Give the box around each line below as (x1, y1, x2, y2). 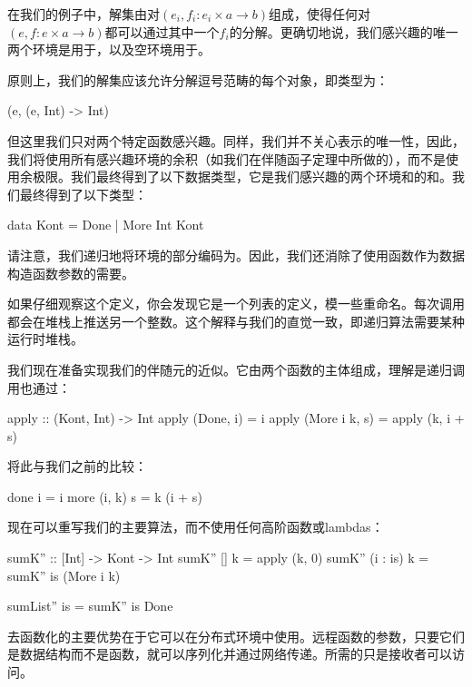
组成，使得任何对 (269, 5, 371, 23)
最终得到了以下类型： (19, 184, 147, 203)
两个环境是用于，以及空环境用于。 (7, 40, 211, 59)
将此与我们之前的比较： (7, 456, 147, 476)
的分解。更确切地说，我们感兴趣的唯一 (229, 22, 458, 41)
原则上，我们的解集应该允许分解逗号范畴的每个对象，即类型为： (7, 70, 388, 89)
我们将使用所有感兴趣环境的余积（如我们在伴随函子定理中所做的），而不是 (7, 149, 446, 168)
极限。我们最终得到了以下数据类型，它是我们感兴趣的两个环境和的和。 (32, 167, 452, 186)
